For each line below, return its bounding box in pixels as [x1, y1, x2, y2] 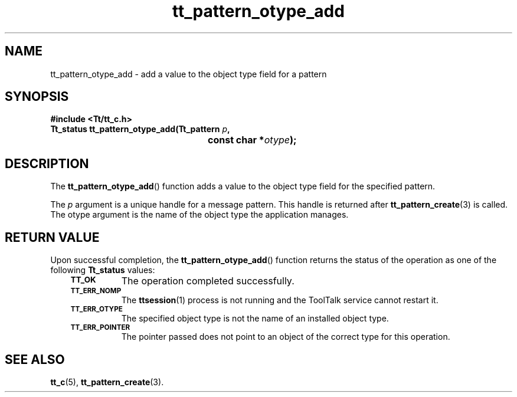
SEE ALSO [5, 352, 65, 367]
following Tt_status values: [50, 265, 155, 275]
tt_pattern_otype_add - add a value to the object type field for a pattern [50, 68, 327, 79]
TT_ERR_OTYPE [70, 305, 123, 314]
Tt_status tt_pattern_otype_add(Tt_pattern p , [50, 124, 230, 134]
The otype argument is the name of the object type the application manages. [50, 209, 349, 220]
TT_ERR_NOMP [70, 287, 122, 296]
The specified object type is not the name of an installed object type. [121, 313, 389, 324]
